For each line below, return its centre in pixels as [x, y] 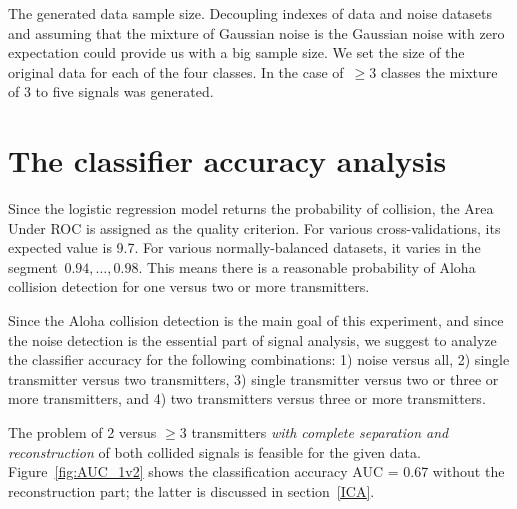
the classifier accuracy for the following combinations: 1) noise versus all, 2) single [259, 359]
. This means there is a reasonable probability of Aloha [307, 266]
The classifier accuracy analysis [227, 160]
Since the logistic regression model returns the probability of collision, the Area [251, 208]
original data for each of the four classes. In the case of [176, 71]
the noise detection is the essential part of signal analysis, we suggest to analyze [252, 339]
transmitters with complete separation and [320, 432]
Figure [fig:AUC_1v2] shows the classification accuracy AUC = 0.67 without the [256, 471]
